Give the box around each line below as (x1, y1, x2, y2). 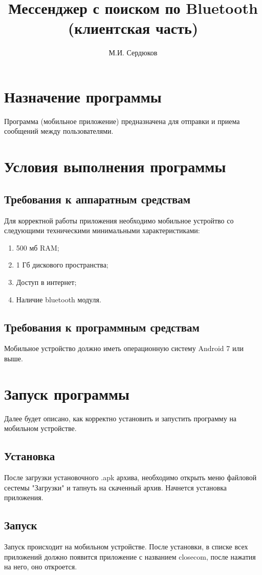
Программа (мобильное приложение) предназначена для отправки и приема (4, 115, 240, 126)
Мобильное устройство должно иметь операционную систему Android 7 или (4, 343, 244, 354)
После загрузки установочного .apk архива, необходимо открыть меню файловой (4, 472, 257, 483)
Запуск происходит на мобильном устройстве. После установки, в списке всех (4, 541, 248, 552)
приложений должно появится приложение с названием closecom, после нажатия (4, 551, 256, 562)
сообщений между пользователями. (4, 126, 114, 136)
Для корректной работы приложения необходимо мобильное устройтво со (4, 215, 234, 225)
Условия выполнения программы (4, 156, 226, 177)
